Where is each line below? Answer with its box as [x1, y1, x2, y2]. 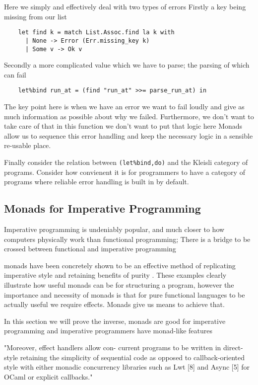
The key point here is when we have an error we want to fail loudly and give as [4, 101, 245, 111]
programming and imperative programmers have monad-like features [4, 325, 213, 336]
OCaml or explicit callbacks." [4, 371, 93, 382]
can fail [4, 69, 26, 79]
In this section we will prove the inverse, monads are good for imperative [4, 315, 226, 326]
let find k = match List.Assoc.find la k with [18, 29, 175, 36]
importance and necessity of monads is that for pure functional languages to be [4, 289, 245, 300]
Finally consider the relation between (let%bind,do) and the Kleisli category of [4, 156, 248, 167]
